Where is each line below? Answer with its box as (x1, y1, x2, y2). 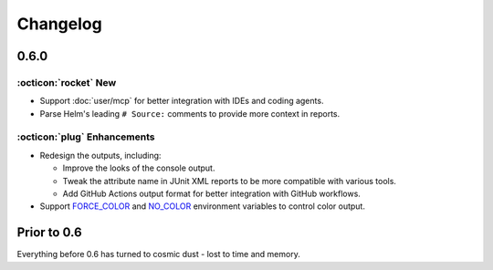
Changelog (16, 14, 102, 34)
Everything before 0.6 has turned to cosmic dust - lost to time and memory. (16, 249, 300, 260)
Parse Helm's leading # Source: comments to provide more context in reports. (39, 108, 341, 119)
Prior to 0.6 (16, 224, 82, 241)
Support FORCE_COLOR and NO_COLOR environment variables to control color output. (39, 201, 365, 212)
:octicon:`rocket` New (16, 76, 117, 88)
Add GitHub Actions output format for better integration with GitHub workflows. (62, 188, 361, 200)
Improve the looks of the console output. (62, 162, 215, 173)
